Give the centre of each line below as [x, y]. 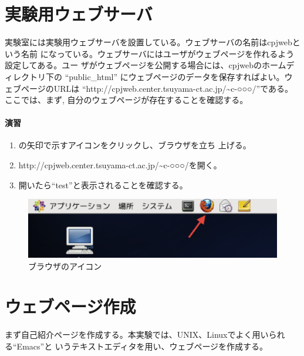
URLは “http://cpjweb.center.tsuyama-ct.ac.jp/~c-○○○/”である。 [173, 88]
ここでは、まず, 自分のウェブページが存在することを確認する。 [126, 100]
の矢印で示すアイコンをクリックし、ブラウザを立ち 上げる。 [135, 145]
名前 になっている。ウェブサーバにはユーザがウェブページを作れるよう [158, 53]
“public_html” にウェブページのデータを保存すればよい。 [175, 76]
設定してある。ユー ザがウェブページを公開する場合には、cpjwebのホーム [146, 65]
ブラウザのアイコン [65, 266]
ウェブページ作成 [70, 306]
